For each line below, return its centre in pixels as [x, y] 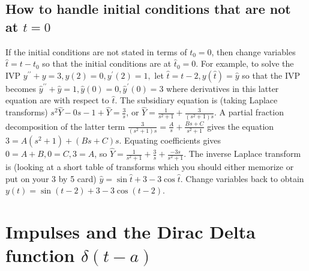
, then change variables [253, 51]
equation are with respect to [57, 100]
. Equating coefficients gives [170, 140]
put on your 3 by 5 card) [51, 178]
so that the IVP [271, 75]
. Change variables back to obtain [242, 178]
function [40, 255]
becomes [21, 88]
